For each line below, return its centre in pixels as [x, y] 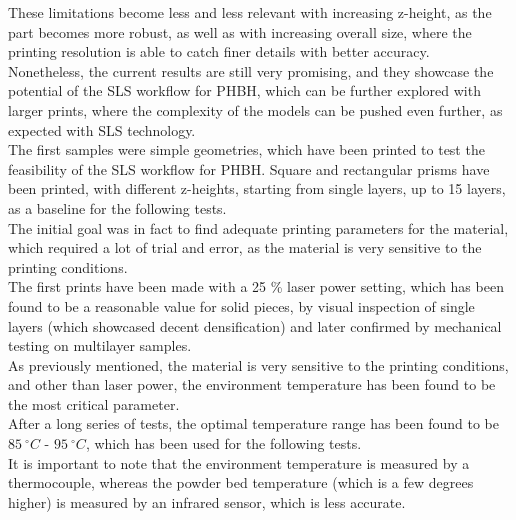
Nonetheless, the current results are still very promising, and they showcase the [251, 70]
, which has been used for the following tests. [223, 443]
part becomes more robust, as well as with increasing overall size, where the [240, 31]
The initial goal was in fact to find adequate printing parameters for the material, [258, 227]
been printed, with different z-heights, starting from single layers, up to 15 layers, [257, 188]
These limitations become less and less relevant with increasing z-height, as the [250, 12]
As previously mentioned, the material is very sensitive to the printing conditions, [258, 364]
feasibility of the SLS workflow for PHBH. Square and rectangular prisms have [249, 168]
